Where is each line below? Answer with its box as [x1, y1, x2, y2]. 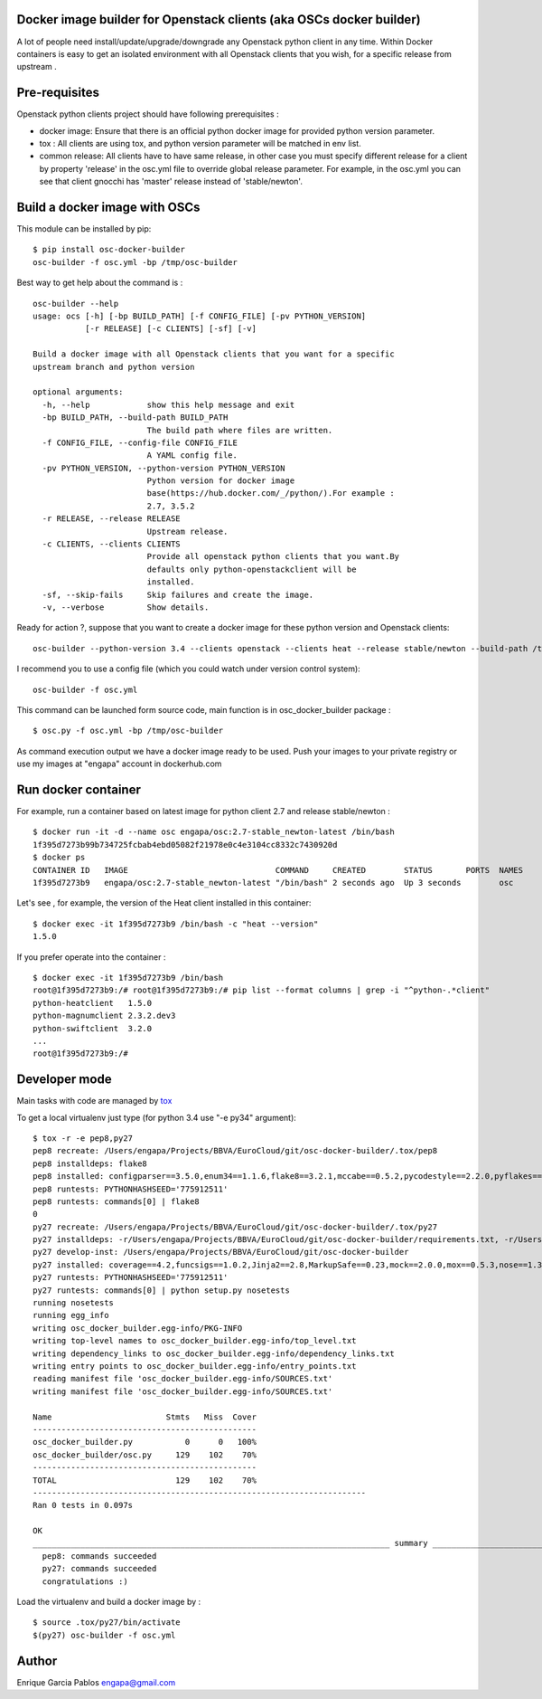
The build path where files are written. [146, 425, 333, 435]
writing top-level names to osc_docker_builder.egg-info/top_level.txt [33, 1335, 357, 1346]
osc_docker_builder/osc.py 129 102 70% [33, 1449, 257, 1460]
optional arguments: [33, 387, 124, 397]
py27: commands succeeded [42, 1563, 157, 1574]
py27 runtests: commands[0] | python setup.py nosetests [33, 1285, 291, 1296]
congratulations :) [42, 1576, 128, 1587]
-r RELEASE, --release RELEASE [42, 514, 181, 524]
